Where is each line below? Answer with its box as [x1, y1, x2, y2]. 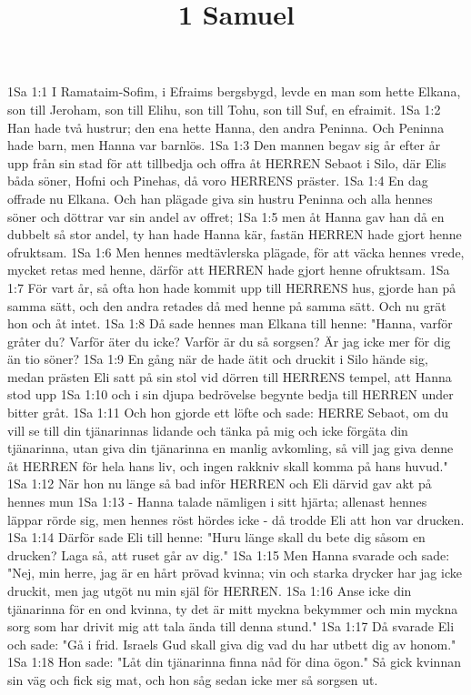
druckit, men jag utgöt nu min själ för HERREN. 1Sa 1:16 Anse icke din [7, 581, 412, 599]
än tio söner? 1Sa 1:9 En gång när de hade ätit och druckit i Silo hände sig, [7, 349, 428, 368]
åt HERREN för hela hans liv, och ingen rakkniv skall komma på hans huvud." [7, 456, 448, 475]
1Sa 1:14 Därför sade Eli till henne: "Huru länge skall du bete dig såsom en [7, 528, 426, 547]
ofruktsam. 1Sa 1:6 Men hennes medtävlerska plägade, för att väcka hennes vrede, [7, 242, 465, 261]
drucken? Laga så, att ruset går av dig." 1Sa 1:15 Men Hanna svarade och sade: [7, 545, 450, 564]
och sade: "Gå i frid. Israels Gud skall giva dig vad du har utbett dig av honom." [7, 634, 456, 653]
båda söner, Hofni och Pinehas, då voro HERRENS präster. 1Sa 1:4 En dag [7, 171, 428, 190]
